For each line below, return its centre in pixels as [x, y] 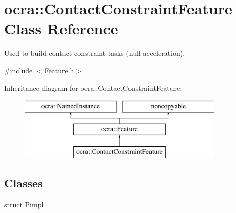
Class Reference [61, 28]
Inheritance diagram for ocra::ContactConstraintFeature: [93, 88]
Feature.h [59, 70]
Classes [24, 183]
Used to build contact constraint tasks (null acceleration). [95, 53]
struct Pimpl [24, 205]
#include [18, 70]
